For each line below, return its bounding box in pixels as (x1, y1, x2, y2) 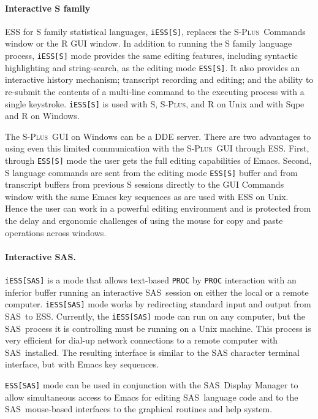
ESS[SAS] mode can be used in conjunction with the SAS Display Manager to (5, 379, 298, 391)
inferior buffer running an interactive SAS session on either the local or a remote (5, 285, 309, 298)
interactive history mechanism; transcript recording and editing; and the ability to (5, 73, 314, 86)
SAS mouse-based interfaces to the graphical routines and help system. (5, 402, 273, 415)
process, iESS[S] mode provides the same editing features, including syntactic (5, 49, 298, 62)
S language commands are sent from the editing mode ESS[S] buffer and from (5, 166, 298, 179)
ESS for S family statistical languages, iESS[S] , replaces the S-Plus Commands (5, 25, 306, 37)
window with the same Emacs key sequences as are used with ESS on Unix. (5, 190, 289, 202)
